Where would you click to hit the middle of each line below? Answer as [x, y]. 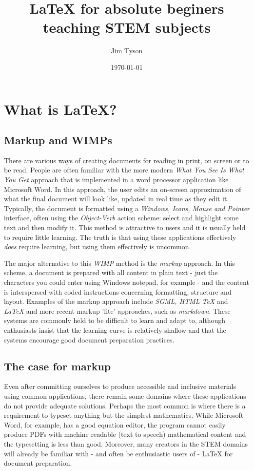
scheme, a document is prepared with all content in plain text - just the [111, 272]
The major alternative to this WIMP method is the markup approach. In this [119, 263]
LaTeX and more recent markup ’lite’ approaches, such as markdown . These [117, 310]
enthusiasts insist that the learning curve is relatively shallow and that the [115, 330]
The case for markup [58, 366]
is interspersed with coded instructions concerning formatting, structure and [118, 291]
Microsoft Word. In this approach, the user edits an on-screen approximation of [123, 189]
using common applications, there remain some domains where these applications [125, 396]
